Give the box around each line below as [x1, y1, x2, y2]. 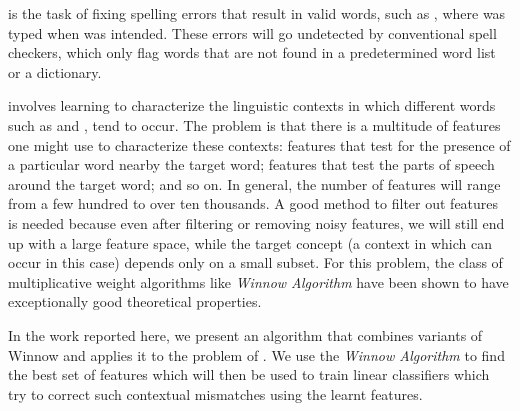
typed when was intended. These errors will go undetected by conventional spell [8, 22, 497, 43]
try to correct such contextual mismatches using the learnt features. [8, 383, 423, 404]
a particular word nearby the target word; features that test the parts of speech [8, 154, 495, 175]
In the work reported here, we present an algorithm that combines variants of [8, 324, 483, 345]
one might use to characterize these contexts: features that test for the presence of [8, 134, 511, 155]
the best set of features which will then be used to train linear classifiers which [8, 364, 490, 385]
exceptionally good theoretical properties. [8, 291, 262, 312]
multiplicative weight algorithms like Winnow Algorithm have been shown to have [8, 271, 509, 292]
